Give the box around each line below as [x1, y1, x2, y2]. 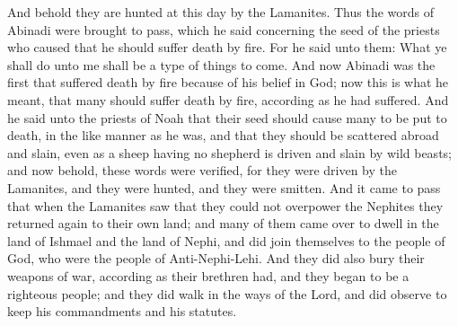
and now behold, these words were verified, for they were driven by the [7, 161, 397, 180]
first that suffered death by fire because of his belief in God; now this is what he [7, 73, 449, 92]
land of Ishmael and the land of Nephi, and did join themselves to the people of [7, 231, 445, 250]
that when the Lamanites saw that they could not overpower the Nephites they [7, 196, 444, 215]
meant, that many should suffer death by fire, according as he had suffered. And [7, 90, 449, 109]
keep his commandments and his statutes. [7, 302, 237, 321]
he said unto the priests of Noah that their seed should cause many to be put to [7, 108, 447, 127]
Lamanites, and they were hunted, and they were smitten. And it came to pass [7, 178, 441, 197]
